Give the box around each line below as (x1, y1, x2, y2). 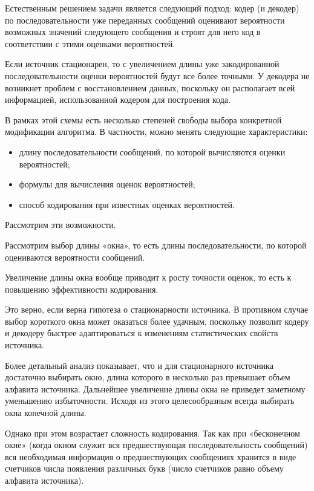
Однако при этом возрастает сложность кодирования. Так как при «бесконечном (5, 426, 300, 439)
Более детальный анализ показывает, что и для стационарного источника (5, 359, 273, 371)
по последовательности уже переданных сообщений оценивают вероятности (5, 13, 285, 26)
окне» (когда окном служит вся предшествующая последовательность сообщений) (5, 438, 308, 451)
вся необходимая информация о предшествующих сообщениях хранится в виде (5, 450, 296, 463)
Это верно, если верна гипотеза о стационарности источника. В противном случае (5, 303, 309, 316)
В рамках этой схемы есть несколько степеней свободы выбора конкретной (5, 113, 282, 126)
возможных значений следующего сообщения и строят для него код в (5, 25, 261, 38)
